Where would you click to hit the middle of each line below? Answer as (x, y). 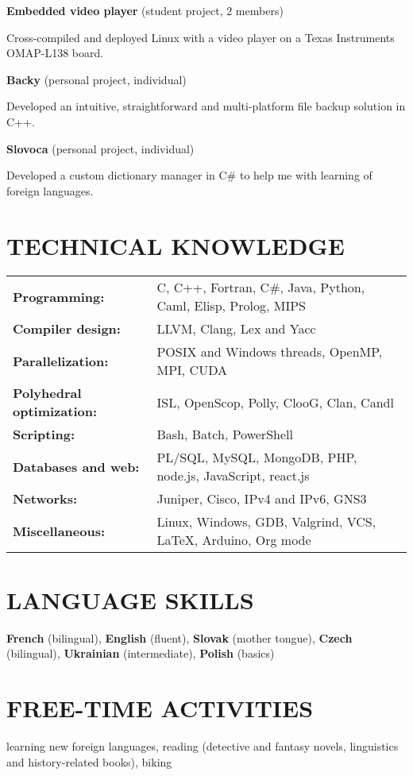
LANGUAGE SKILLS (130, 599)
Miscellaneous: (59, 531)
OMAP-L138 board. (55, 53)
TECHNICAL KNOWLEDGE (176, 245)
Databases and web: (76, 466)
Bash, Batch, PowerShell (225, 434)
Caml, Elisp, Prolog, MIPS (231, 306)
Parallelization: (61, 361)
